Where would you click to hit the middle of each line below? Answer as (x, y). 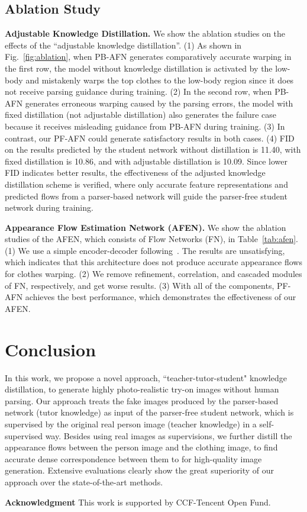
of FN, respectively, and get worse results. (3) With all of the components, (140, 285)
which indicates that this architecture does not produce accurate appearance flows (153, 262)
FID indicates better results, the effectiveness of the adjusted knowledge (135, 173)
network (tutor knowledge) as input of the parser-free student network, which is (149, 412)
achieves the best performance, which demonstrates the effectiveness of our (161, 297)
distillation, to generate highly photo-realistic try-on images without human (142, 389)
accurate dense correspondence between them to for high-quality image (133, 458)
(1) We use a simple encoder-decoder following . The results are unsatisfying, (145, 250)
